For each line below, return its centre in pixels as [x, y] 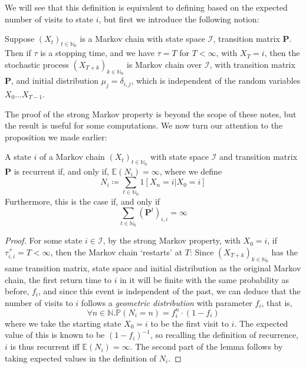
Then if [18, 53]
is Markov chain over [164, 64]
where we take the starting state [63, 323]
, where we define [191, 171]
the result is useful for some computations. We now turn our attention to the [144, 125]
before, [17, 291]
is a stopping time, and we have [97, 53]
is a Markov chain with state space [143, 39]
